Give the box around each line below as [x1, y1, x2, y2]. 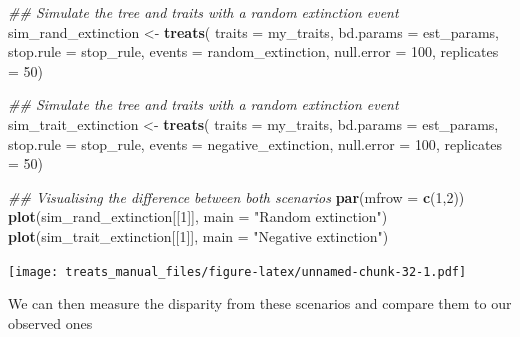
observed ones [8, 312, 93, 333]
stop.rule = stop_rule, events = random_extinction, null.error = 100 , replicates [8, 41, 499, 62]
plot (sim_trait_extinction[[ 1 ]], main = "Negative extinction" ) [8, 225, 389, 246]
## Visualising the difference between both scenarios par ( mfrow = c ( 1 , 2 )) [8, 186, 465, 207]
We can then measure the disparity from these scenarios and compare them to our [8, 293, 512, 314]
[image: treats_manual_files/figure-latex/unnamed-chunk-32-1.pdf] [8, 264, 467, 279]
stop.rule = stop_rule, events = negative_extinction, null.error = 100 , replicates [8, 133, 503, 154]
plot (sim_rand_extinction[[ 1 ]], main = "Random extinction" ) [8, 206, 388, 227]
